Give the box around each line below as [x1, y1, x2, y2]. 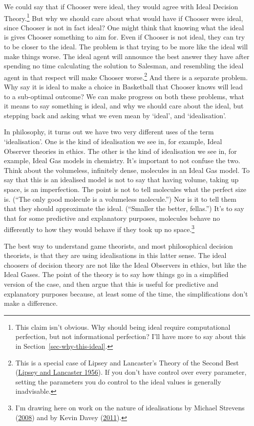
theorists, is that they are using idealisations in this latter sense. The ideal [4, 250, 227, 260]
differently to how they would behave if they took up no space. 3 [4, 223, 195, 234]
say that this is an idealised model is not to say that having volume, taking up [4, 174, 239, 185]
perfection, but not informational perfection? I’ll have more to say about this [15, 331, 246, 341]
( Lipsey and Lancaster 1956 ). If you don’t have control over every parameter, [15, 367, 247, 377]
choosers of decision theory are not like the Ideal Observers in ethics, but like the [4, 259, 247, 270]
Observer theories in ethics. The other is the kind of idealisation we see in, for [4, 146, 237, 156]
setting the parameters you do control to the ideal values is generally [15, 376, 221, 386]
